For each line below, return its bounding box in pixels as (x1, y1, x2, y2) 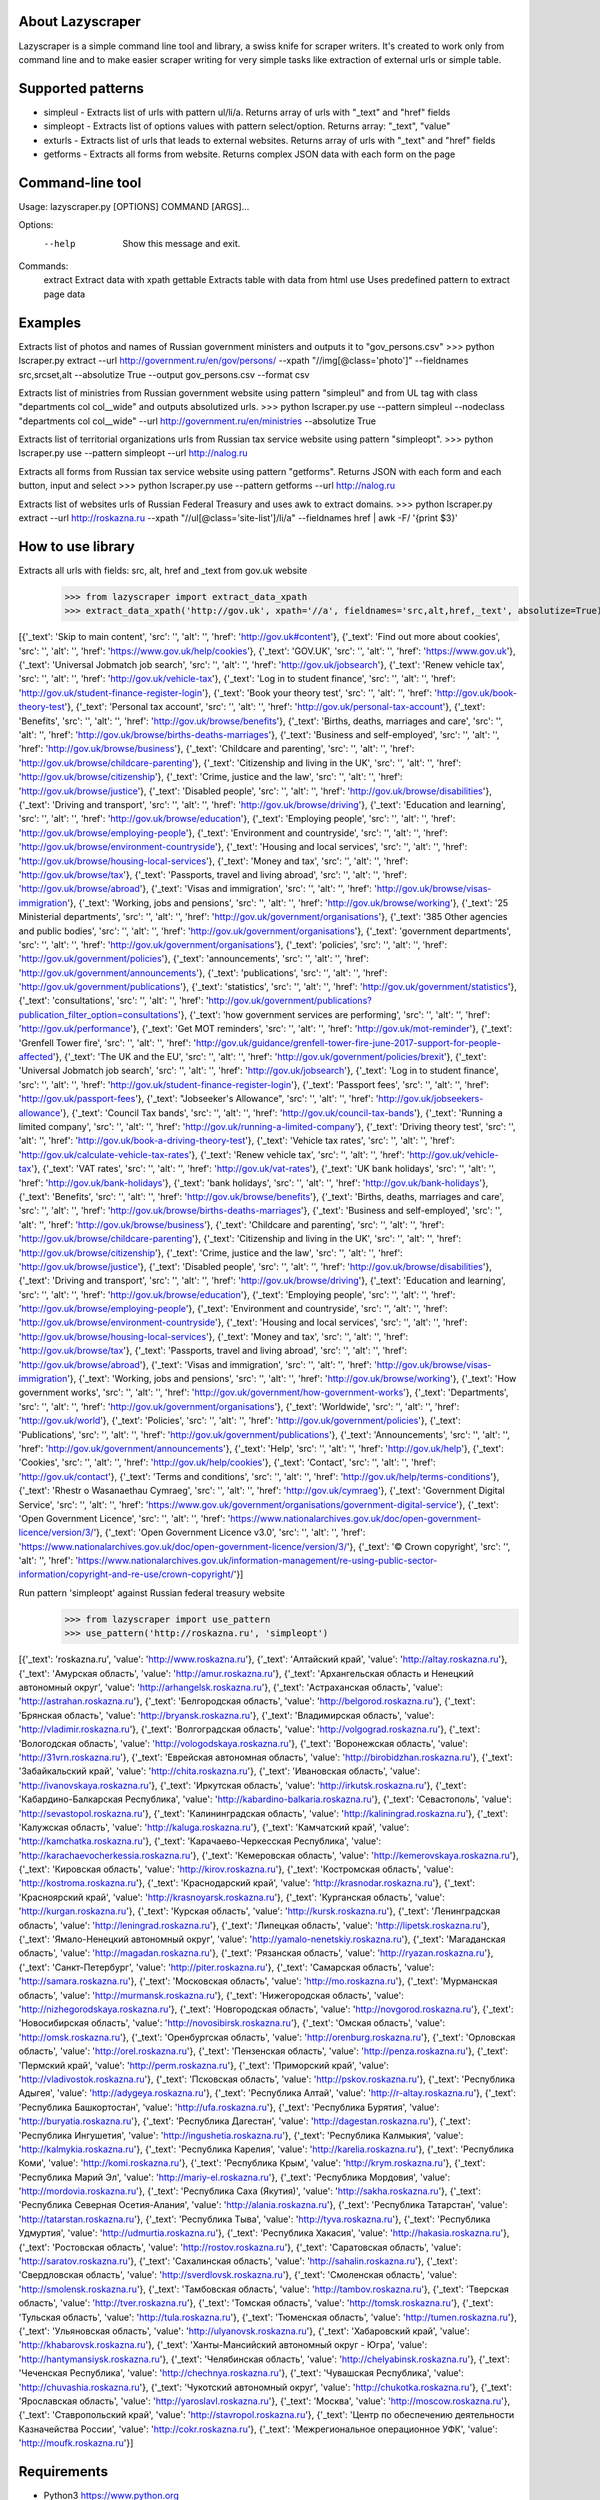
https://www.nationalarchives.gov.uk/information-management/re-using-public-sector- (77, 1555, 438, 1567)
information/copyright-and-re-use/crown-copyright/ (18, 1568, 234, 1580)
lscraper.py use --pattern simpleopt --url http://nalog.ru (18, 447, 249, 459)
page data (43, 288, 86, 300)
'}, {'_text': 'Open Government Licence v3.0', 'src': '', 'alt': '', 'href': (93, 1526, 366, 1539)
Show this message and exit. (122, 237, 241, 249)
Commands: (18, 260, 69, 272)
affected (18, 1051, 54, 1063)
